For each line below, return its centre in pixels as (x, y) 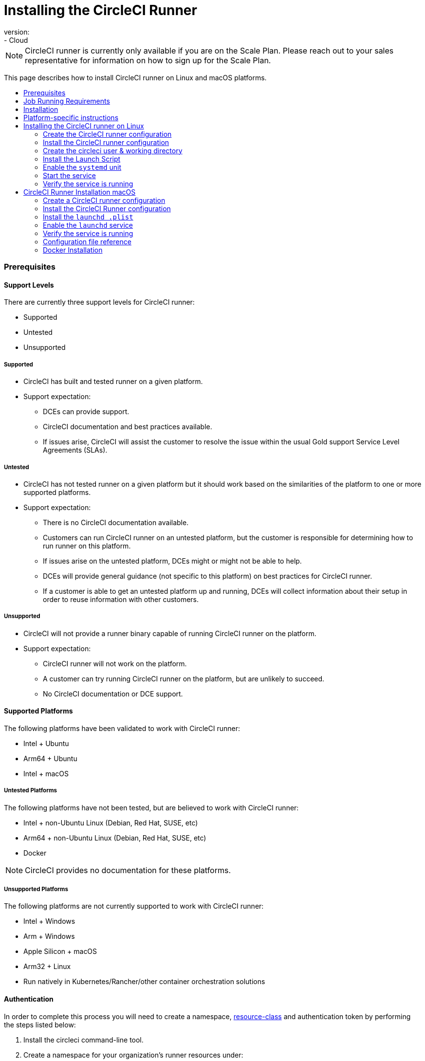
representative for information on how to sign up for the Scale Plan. (148, 60)
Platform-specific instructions (71, 117)
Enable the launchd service (88, 225)
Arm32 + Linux (47, 967)
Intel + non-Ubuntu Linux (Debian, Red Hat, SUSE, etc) (111, 823)
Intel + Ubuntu (46, 743)
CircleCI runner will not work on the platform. (115, 663)
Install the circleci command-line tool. (83, 1040)
